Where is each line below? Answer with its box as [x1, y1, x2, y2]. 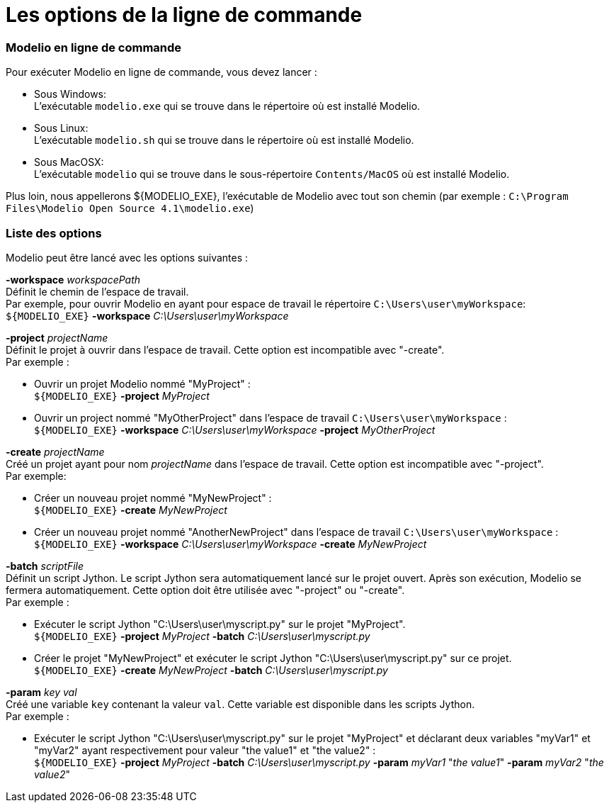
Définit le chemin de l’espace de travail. [6, 285, 189, 298]
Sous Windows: [34, 88, 107, 101]
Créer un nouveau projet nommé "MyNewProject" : [34, 491, 272, 504]
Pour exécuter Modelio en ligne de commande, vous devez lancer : [6, 66, 317, 79]
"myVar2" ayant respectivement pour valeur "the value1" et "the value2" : [34, 744, 376, 756]
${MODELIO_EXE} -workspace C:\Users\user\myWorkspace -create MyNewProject [34, 537, 427, 550]
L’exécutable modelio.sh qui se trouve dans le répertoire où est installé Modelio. [34, 134, 414, 147]
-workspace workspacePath [6, 273, 141, 286]
